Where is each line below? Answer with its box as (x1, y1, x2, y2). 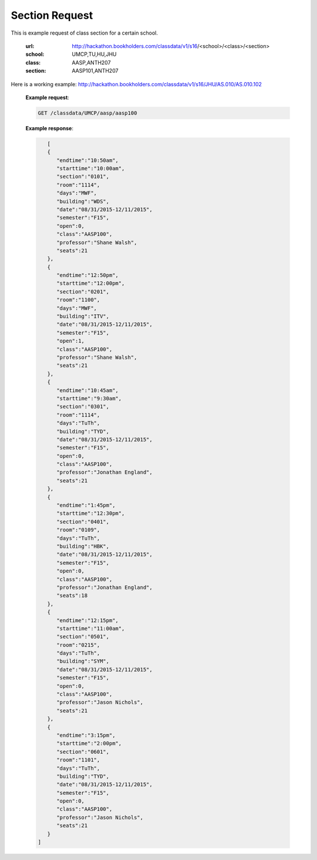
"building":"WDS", (56, 198, 110, 205)
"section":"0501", (56, 633, 110, 640)
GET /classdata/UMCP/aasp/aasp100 (38, 109, 137, 116)
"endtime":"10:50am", (56, 157, 119, 164)
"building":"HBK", (56, 543, 110, 549)
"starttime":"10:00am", (56, 165, 125, 172)
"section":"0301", (56, 403, 110, 410)
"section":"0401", (56, 518, 110, 525)
